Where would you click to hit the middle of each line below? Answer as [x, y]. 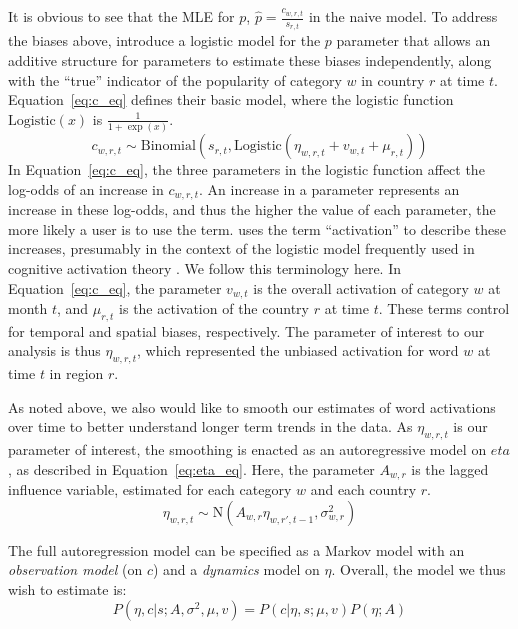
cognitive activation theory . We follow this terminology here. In [204, 267]
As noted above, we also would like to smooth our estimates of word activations [252, 406]
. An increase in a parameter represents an [329, 188]
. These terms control [444, 308]
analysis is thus [54, 350]
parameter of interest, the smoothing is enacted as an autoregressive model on [247, 449]
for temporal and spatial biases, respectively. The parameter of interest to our [246, 330]
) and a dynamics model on [236, 569]
